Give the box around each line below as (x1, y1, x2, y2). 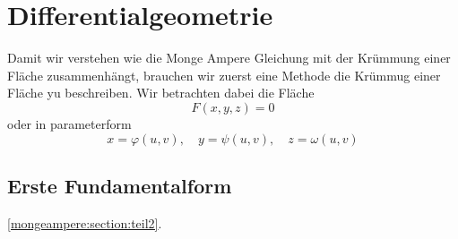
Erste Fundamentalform (7, 171, 232, 199)
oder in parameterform (7, 114, 132, 132)
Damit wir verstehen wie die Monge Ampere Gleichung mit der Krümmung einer (7, 48, 451, 67)
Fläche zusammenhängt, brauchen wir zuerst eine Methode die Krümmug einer (7, 65, 441, 84)
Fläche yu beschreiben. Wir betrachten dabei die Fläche (7, 83, 315, 102)
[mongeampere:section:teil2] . (7, 213, 162, 232)
